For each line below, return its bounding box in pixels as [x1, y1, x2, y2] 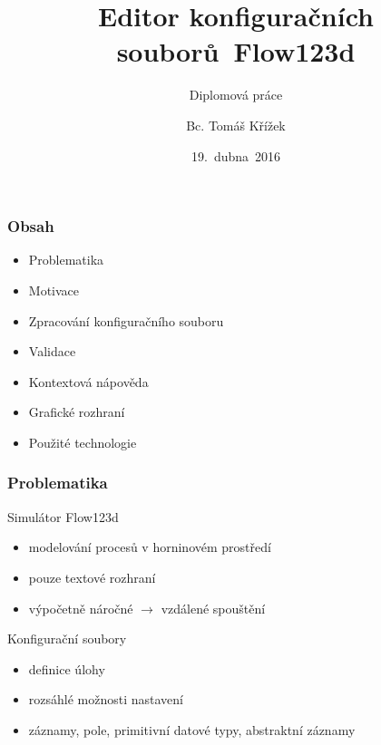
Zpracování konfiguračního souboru [28, 311, 224, 330]
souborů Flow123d [116, 33, 356, 70]
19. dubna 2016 [190, 146, 281, 165]
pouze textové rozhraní [28, 567, 156, 586]
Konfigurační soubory [7, 629, 127, 648]
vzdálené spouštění [161, 598, 266, 617]
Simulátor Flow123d [7, 507, 119, 526]
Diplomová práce [189, 85, 283, 104]
